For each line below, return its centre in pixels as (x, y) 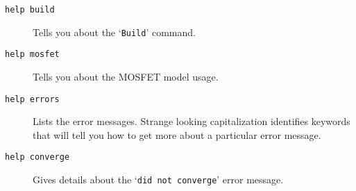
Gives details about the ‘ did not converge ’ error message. (158, 180)
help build (30, 10)
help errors (32, 99)
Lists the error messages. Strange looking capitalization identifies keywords (192, 121)
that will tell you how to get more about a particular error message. (177, 134)
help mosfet (32, 55)
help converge (37, 157)
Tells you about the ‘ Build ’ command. (114, 32)
